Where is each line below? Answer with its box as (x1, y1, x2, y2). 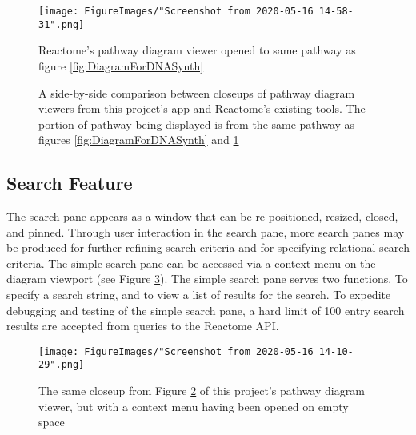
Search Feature (6, 170, 133, 195)
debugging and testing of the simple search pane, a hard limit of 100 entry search (6, 301, 405, 318)
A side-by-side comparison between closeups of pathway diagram (38, 84, 355, 101)
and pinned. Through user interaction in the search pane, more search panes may (6, 223, 405, 240)
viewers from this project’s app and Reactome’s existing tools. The (38, 100, 366, 117)
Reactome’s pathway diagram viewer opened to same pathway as (38, 42, 356, 58)
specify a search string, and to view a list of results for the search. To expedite (6, 286, 391, 303)
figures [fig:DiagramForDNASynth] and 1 (38, 131, 239, 148)
